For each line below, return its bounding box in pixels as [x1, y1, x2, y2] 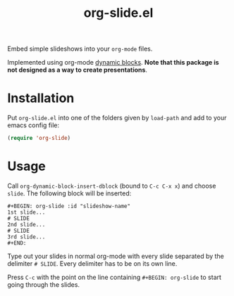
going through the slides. [7, 280, 80, 289]
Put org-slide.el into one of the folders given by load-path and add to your [7, 114, 227, 122]
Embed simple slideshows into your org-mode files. [7, 44, 153, 53]
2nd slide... [7, 221, 46, 228]
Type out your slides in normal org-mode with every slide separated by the [7, 252, 224, 260]
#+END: [7, 239, 27, 247]
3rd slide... [7, 233, 46, 240]
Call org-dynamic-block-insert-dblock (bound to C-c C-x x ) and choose [7, 181, 216, 190]
